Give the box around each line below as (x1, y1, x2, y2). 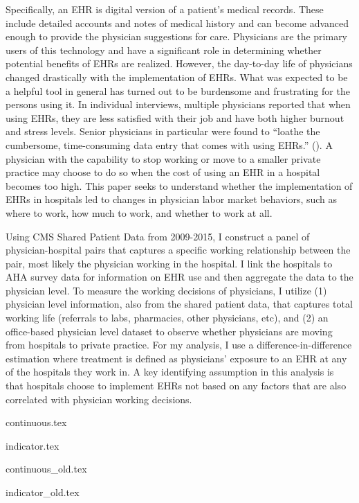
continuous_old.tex (6, 461, 87, 476)
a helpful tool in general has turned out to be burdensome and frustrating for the (6, 83, 350, 98)
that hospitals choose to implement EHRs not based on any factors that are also (6, 378, 347, 393)
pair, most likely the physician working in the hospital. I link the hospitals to (6, 256, 333, 270)
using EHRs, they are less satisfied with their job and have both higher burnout (6, 110, 344, 125)
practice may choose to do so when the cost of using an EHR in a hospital (6, 165, 320, 179)
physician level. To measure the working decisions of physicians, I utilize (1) (6, 283, 327, 297)
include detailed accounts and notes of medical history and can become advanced (6, 15, 349, 30)
